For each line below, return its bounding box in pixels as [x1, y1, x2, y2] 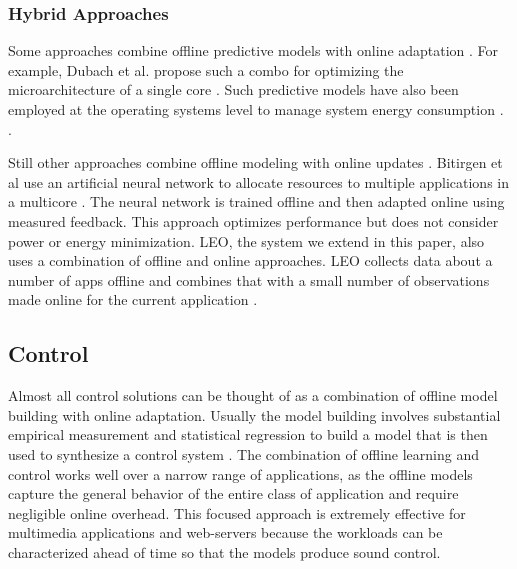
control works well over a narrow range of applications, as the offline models [8, 463, 473, 484]
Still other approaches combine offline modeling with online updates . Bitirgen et [8, 152, 503, 173]
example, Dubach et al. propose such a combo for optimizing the [8, 59, 404, 80]
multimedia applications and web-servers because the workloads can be [8, 522, 443, 543]
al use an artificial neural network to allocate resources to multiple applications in [8, 171, 510, 192]
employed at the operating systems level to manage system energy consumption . [8, 99, 504, 119]
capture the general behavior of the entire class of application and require [8, 483, 459, 504]
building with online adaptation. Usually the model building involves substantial [8, 404, 501, 425]
